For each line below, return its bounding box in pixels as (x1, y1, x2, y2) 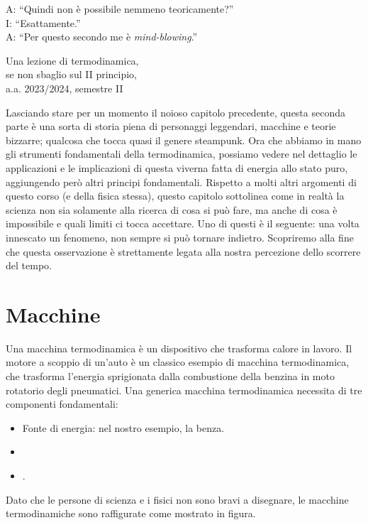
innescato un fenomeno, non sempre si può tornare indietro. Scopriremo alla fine (6, 229, 354, 244)
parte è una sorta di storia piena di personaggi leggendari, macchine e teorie (6, 119, 336, 134)
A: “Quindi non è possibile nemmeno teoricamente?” (6, 1, 234, 16)
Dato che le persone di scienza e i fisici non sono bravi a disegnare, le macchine (6, 492, 349, 507)
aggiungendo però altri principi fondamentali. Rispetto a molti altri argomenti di (6, 174, 357, 189)
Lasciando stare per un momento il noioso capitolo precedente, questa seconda (6, 104, 345, 119)
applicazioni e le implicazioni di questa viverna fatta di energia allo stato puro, (6, 160, 348, 175)
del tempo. (6, 258, 52, 273)
